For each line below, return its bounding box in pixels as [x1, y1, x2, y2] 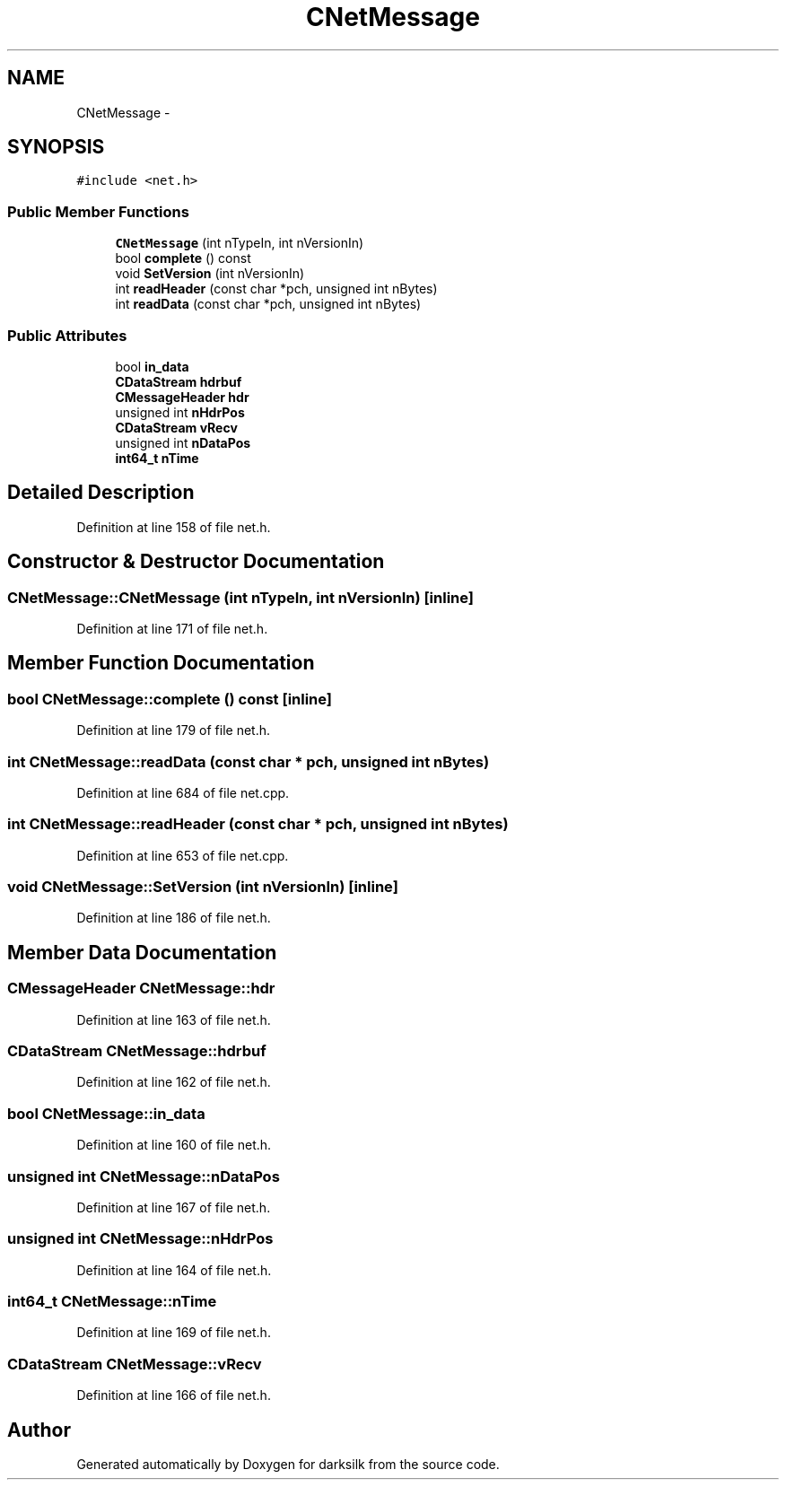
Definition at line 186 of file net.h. [76, 910, 271, 926]
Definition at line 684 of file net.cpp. [76, 784, 290, 800]
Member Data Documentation [7, 940, 277, 964]
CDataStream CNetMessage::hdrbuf [7, 1042, 266, 1061]
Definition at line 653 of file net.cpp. [76, 847, 289, 863]
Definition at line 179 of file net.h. [76, 722, 271, 739]
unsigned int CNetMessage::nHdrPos [7, 1229, 274, 1248]
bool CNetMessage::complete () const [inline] [7, 689, 332, 708]
